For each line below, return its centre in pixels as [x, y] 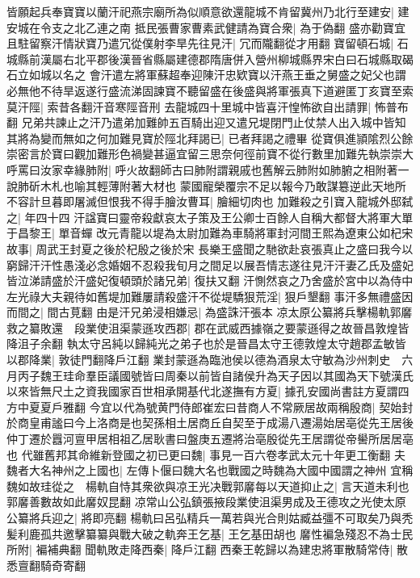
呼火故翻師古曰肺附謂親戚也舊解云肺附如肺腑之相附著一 [262, 169]
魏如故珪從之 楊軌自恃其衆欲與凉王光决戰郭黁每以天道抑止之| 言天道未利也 [208, 486]
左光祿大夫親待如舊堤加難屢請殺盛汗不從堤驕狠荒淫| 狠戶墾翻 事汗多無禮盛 [204, 296]
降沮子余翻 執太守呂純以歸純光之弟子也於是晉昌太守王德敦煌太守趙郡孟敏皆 [206, 343]
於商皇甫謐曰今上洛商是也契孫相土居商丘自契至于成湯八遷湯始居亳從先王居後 [210, 423]
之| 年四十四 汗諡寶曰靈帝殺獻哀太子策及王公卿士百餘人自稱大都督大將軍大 [204, 217]
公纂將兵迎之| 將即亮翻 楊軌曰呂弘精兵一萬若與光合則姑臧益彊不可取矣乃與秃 [210, 517]
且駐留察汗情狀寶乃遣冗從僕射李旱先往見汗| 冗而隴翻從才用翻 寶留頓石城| [200, 43]
